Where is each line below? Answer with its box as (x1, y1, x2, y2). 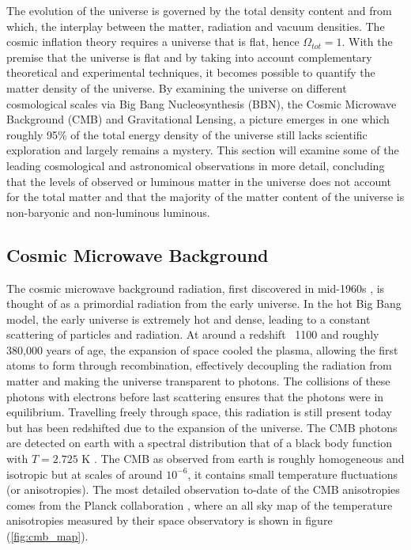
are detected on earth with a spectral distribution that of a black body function (6, 434, 393, 451)
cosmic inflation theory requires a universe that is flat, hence (6, 33, 300, 50)
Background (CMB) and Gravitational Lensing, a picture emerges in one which (6, 111, 390, 127)
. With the (341, 33, 393, 50)
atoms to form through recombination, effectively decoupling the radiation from (6, 357, 392, 374)
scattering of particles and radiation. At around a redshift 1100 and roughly (6, 326, 379, 343)
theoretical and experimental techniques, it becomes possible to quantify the (6, 64, 375, 81)
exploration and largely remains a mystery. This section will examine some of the (6, 142, 399, 158)
